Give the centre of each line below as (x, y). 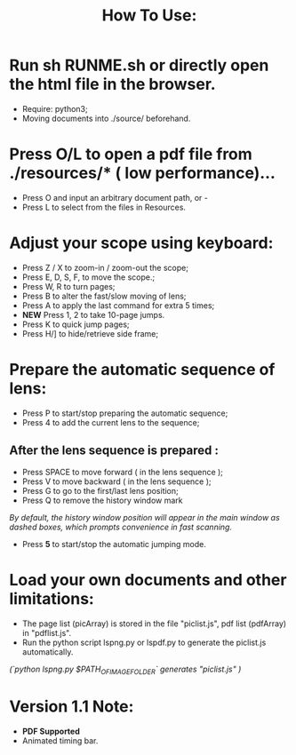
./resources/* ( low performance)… (142, 173)
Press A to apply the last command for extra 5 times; (118, 305)
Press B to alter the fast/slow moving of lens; (104, 296)
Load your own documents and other (148, 580)
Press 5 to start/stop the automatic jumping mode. (114, 544)
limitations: (52, 598)
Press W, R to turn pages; (68, 286)
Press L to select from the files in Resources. (104, 207)
